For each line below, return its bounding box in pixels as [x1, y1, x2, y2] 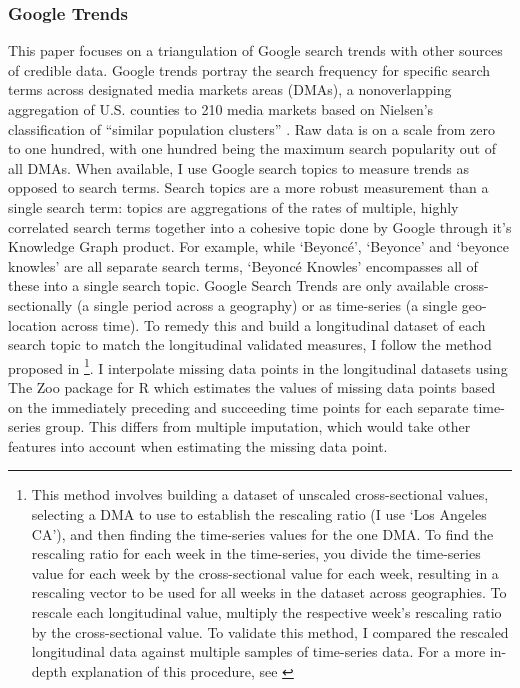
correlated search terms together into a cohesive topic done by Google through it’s [8, 216, 512, 237]
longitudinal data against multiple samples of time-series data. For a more [31, 641, 486, 662]
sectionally [8, 294, 73, 315]
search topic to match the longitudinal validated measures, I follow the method [8, 334, 492, 355]
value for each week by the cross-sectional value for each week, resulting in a [31, 562, 499, 583]
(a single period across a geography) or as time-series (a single [76, 294, 458, 315]
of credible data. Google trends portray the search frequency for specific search [8, 59, 491, 80]
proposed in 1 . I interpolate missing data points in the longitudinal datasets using [8, 354, 508, 378]
